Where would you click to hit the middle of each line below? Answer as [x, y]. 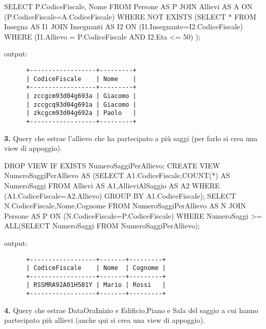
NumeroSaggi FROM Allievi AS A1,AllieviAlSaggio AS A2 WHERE [112, 185]
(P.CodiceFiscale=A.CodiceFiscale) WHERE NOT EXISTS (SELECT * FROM [130, 16]
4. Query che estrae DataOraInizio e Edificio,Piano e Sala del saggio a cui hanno [131, 310]
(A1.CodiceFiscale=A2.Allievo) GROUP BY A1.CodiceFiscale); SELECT [120, 195]
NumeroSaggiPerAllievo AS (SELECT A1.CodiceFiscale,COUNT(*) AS [117, 175]
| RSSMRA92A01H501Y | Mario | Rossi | [96, 285]
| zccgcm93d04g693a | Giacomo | [81, 96]
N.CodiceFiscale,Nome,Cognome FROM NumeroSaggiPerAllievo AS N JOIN [125, 206]
